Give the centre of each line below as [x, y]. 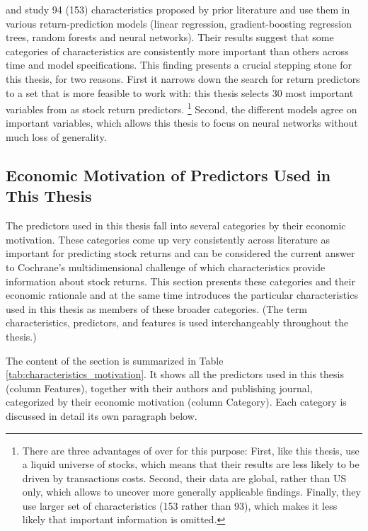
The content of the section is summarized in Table [115, 360]
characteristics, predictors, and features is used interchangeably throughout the [177, 322]
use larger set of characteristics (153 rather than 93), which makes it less [180, 505]
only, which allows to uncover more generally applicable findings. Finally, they [191, 492]
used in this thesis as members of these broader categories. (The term [156, 308]
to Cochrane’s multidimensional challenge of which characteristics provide [166, 267]
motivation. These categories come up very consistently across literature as [168, 239]
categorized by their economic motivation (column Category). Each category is [176, 402]
